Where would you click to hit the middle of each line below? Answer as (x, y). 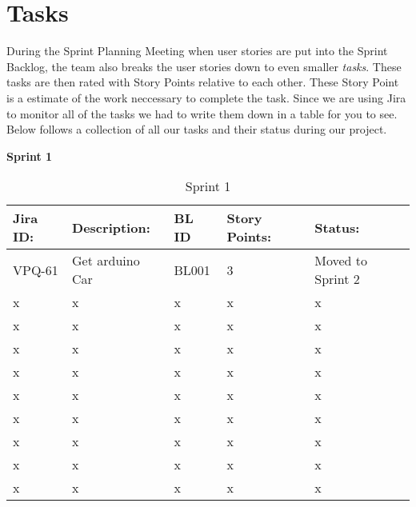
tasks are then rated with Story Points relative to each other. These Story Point (203, 82)
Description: (111, 227)
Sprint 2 (337, 279)
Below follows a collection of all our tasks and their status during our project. (197, 129)
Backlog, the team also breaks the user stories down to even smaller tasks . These (204, 66)
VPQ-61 (36, 269)
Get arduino (106, 261)
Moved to (341, 261)
